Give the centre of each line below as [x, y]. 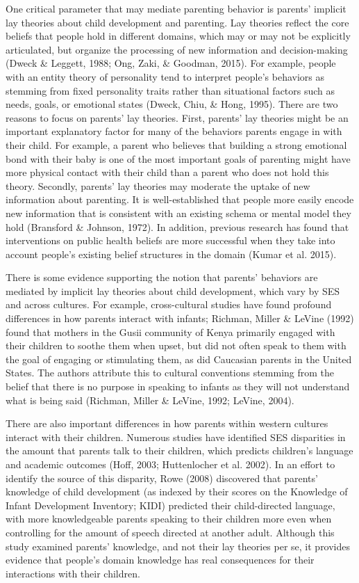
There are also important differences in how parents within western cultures [167, 423]
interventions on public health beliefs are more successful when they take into [170, 240]
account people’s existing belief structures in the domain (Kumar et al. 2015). [171, 254]
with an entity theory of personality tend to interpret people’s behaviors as [165, 76]
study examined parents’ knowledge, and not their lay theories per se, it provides [178, 546]
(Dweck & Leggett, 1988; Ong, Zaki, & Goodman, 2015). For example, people [171, 63]
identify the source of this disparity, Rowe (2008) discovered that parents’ [162, 478]
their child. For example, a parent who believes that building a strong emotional [176, 144]
